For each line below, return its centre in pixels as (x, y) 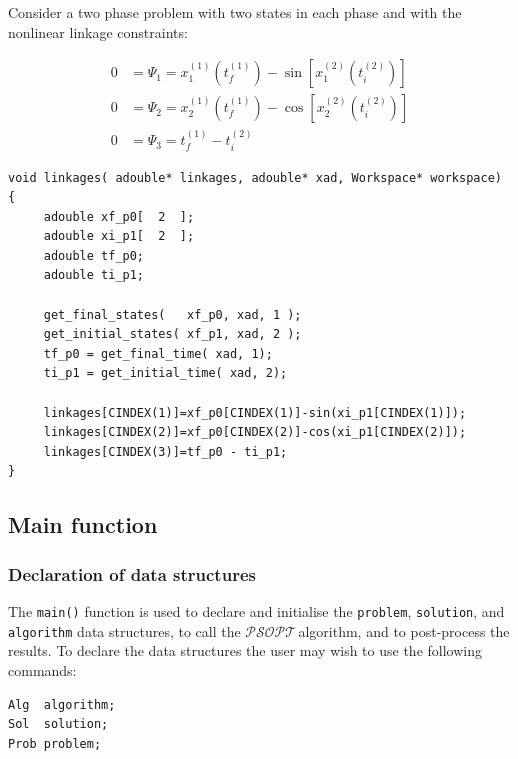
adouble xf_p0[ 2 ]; (119, 216)
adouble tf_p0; (94, 255)
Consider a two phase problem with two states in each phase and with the (235, 12)
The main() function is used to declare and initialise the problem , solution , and (256, 611)
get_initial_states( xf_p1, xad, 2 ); (172, 334)
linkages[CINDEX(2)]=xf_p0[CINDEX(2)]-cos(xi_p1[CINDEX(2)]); (255, 432)
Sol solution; (58, 724)
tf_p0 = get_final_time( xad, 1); (158, 353)
